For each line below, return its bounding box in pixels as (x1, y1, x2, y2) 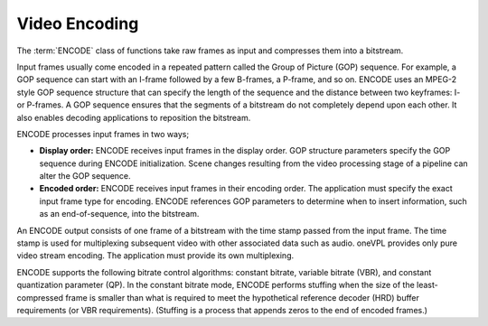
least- (416, 280, 438, 291)
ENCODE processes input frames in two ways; (16, 128, 190, 139)
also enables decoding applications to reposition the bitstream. (16, 112, 251, 123)
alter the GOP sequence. (39, 171, 131, 182)
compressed (16, 292, 63, 303)
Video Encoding (16, 14, 139, 33)
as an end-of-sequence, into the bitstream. (39, 209, 200, 219)
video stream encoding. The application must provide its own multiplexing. (16, 250, 295, 261)
